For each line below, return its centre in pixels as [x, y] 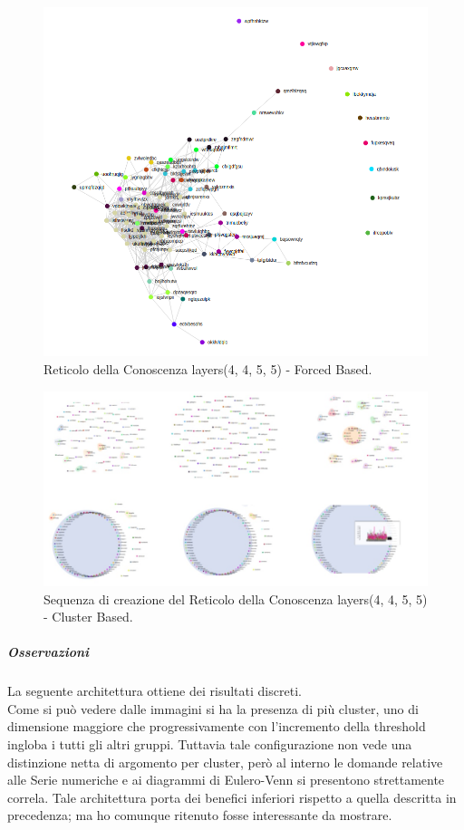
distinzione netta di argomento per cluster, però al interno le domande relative [225, 762]
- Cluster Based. [88, 617]
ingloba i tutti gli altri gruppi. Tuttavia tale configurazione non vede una [210, 744]
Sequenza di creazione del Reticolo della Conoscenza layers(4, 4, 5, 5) [236, 598]
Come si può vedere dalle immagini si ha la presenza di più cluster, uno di [213, 708]
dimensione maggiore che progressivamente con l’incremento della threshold [217, 726]
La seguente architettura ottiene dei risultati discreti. [155, 691]
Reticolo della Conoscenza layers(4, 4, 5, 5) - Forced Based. [208, 368]
